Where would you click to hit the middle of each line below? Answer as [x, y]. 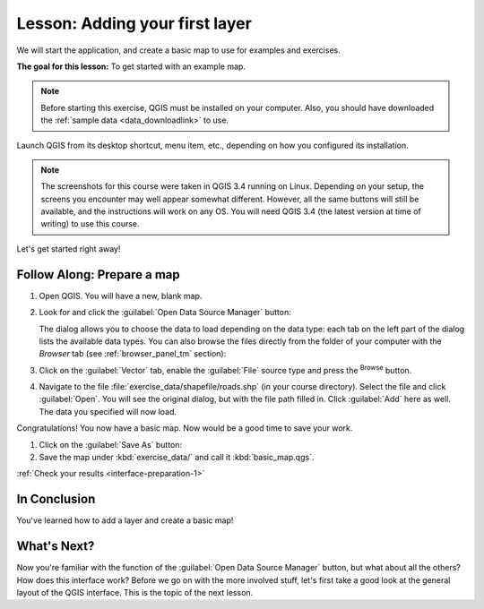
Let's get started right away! [69, 249]
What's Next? [56, 546]
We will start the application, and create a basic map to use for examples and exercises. [178, 50]
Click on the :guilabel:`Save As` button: [111, 444]
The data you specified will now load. [108, 411]
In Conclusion [56, 499]
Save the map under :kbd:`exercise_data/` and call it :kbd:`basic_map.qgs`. [177, 458]
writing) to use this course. [90, 224]
